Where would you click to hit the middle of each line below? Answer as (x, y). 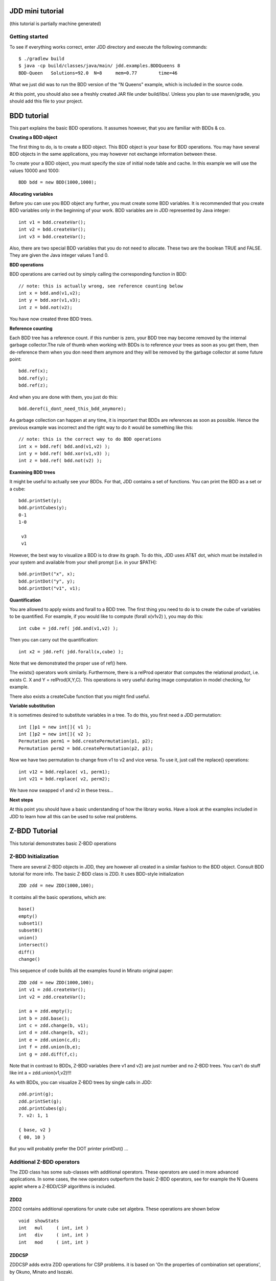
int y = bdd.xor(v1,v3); (50, 300)
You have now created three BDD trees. (51, 319)
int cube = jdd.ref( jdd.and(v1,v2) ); (68, 628)
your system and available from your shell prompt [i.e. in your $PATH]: (83, 562)
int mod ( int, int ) (54, 1242)
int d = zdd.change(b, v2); (54, 1033)
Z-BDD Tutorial (34, 831)
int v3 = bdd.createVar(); (52, 236)
